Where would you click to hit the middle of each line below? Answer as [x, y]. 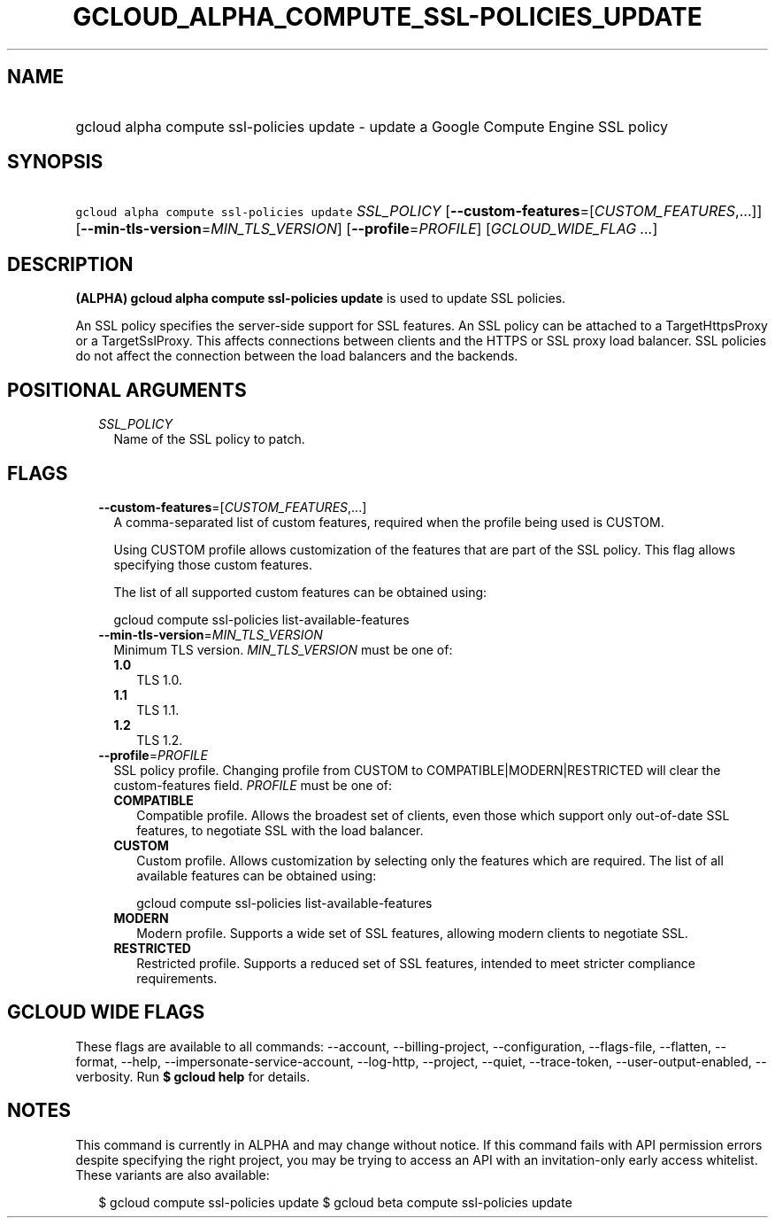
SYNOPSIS [55, 162]
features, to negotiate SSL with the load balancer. [280, 830]
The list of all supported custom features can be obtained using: [300, 592]
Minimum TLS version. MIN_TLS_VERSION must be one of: [283, 649]
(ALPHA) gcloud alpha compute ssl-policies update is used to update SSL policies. [321, 298]
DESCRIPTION [70, 264]
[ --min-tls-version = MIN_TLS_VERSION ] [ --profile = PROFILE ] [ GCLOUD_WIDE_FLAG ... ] [367, 229]
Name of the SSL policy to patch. [209, 439]
